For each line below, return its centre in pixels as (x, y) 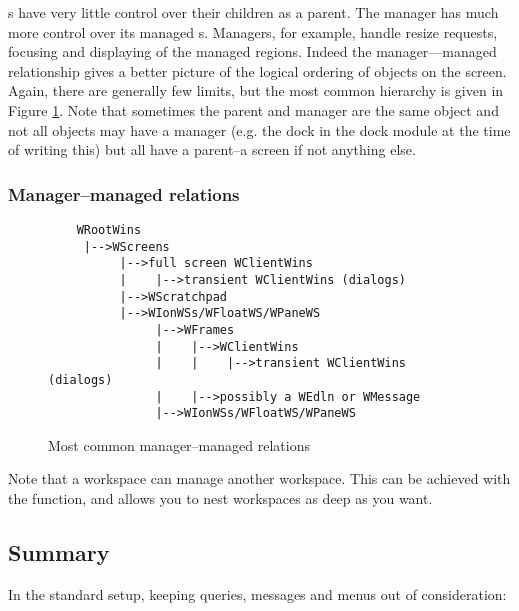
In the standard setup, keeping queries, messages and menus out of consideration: (257, 593)
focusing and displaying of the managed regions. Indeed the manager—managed (252, 51)
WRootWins (109, 229)
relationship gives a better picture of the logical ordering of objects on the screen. (257, 70)
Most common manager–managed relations (179, 444)
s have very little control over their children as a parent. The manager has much (253, 12)
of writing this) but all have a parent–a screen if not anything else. (212, 149)
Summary (59, 552)
